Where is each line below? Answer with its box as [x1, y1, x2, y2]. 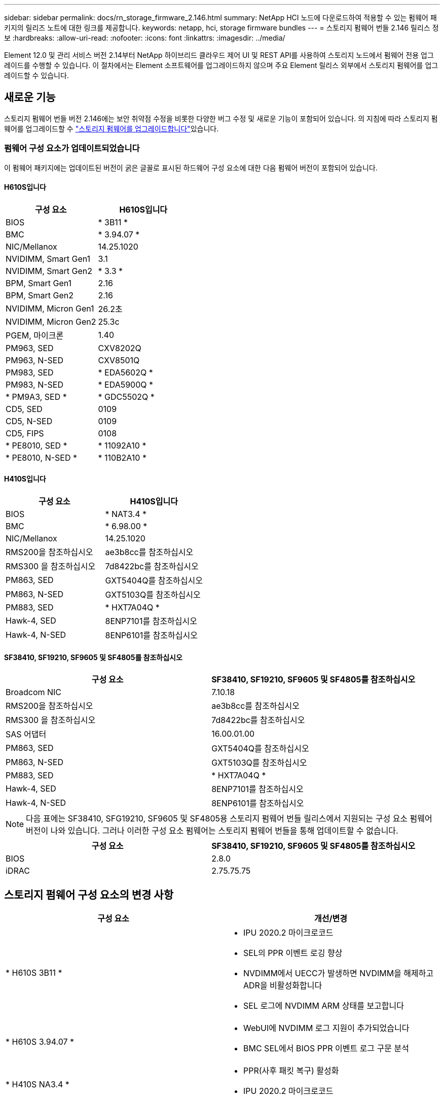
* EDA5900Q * [98, 379, 154, 390]
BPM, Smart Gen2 [6, 290, 73, 300]
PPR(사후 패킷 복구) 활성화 [243, 1066, 339, 1076]
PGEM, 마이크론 [6, 330, 64, 340]
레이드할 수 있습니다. [4, 71, 69, 80]
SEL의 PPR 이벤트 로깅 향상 [243, 948, 343, 958]
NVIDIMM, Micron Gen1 [6, 303, 94, 314]
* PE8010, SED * [6, 440, 67, 451]
